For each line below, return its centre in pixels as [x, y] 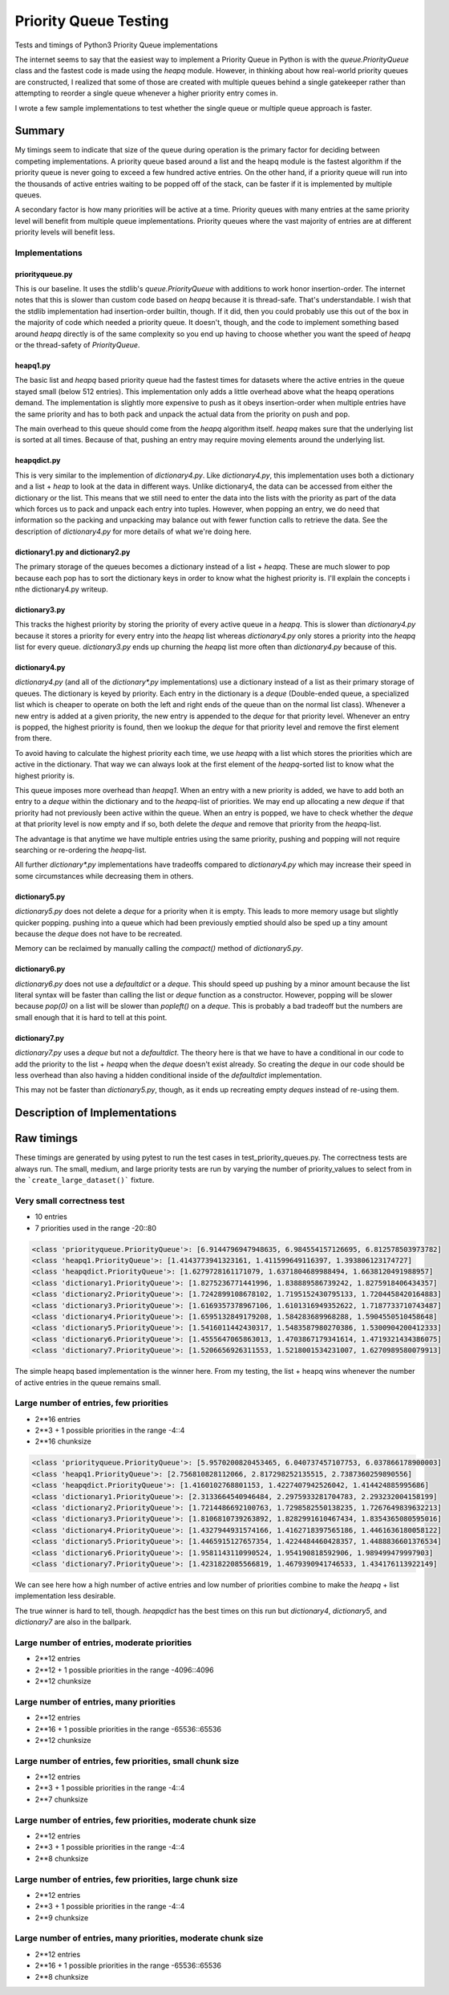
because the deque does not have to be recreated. [99, 933]
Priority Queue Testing [92, 21]
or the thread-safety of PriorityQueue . [77, 345]
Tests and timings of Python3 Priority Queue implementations [116, 45]
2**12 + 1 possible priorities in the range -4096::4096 [124, 1670]
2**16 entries [58, 1419]
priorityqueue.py [44, 274]
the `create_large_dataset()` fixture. [85, 1180]
